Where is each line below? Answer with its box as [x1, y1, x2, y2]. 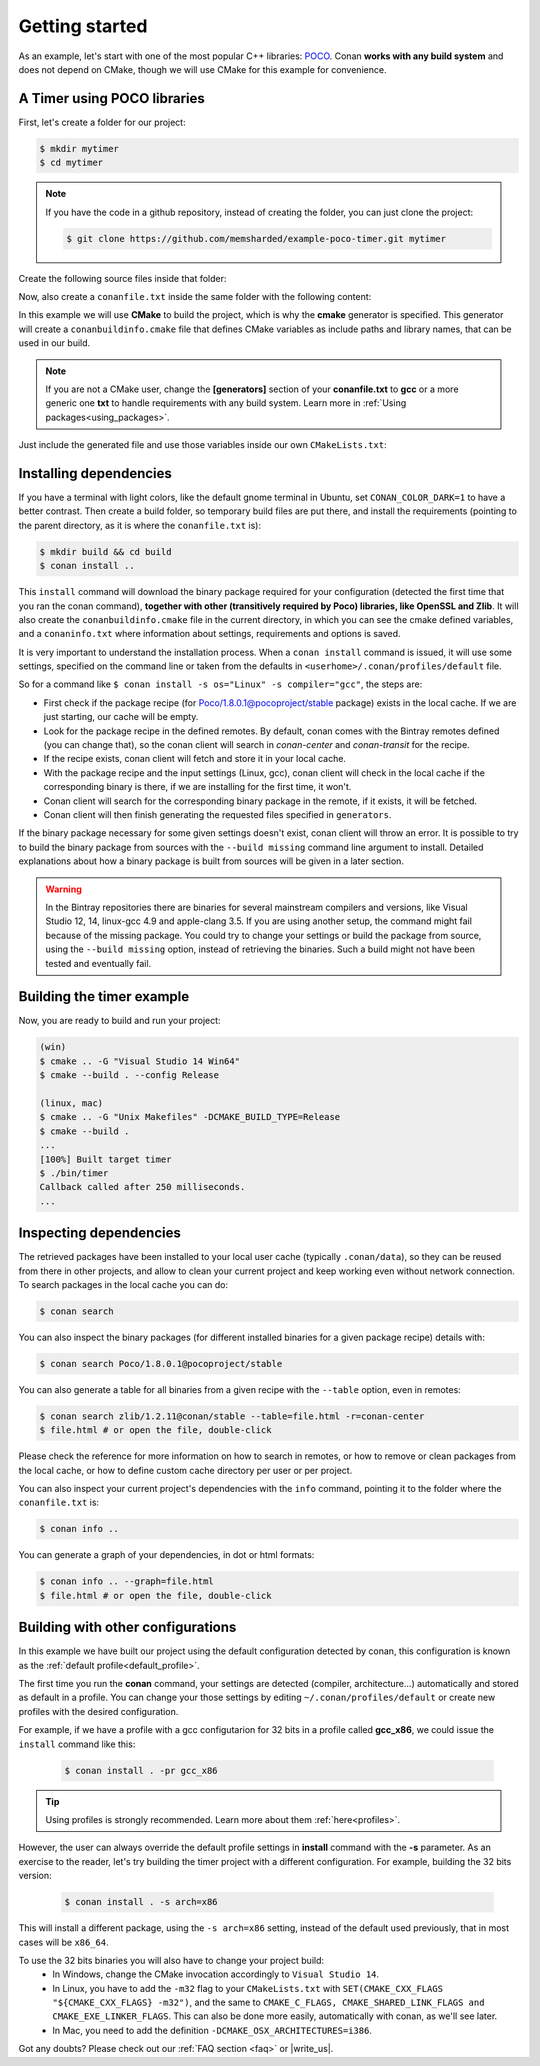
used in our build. [18, 337, 91, 349]
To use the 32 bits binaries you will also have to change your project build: [18, 1954, 325, 1966]
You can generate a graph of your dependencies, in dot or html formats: [18, 1549, 315, 1561]
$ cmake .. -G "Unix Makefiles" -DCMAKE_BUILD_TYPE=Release [39, 1111, 341, 1123]
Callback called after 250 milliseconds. [39, 1181, 246, 1193]
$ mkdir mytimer [39, 143, 120, 154]
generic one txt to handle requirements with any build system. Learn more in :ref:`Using [45, 397, 407, 409]
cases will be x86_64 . [18, 1936, 109, 1948]
